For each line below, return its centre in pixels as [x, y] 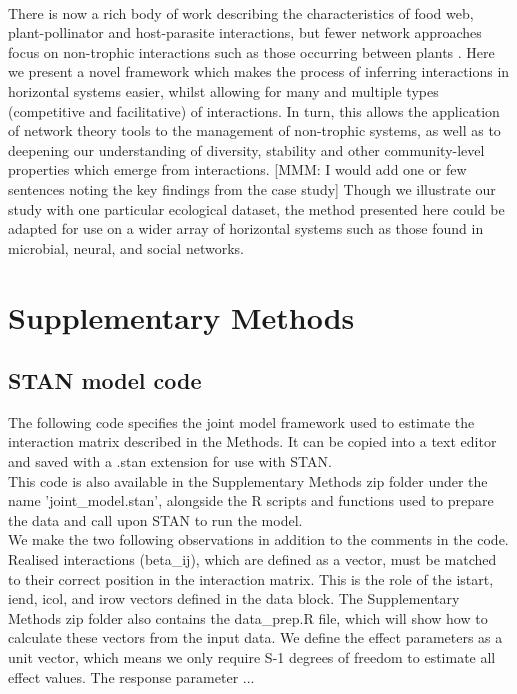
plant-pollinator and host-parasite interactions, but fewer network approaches [245, 32]
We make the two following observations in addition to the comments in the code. [258, 539]
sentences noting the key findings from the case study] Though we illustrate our [252, 188]
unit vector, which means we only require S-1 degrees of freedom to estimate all [252, 657]
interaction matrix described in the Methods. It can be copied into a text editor [252, 441]
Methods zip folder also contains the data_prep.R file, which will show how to [248, 617]
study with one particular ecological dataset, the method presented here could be [256, 208]
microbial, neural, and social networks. [126, 247]
